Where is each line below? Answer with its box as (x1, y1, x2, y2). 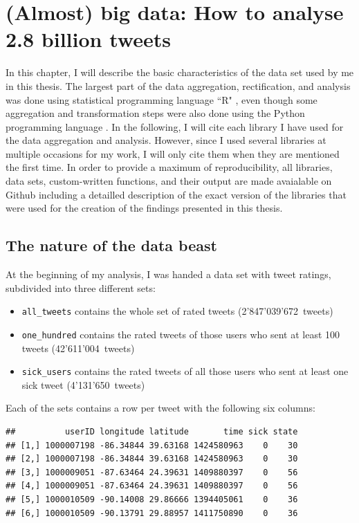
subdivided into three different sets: (6, 280, 156, 295)
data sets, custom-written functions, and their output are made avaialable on (6, 174, 332, 188)
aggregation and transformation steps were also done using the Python (6, 106, 305, 120)
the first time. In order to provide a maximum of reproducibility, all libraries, (6, 160, 333, 174)
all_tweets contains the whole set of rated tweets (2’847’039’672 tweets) (21, 304, 333, 318)
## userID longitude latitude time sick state (6, 426, 298, 437)
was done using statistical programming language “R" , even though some (6, 92, 317, 107)
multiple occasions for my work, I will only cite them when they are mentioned (6, 146, 340, 160)
